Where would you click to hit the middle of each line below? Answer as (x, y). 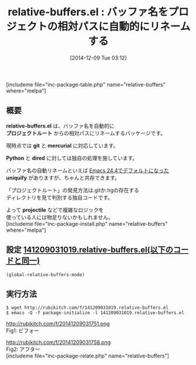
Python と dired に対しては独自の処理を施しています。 (72, 158)
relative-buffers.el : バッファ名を (88, 12)
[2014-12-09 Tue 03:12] (98, 58)
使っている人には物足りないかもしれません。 (60, 217)
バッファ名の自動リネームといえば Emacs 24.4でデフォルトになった (88, 170)
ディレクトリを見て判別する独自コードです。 (59, 197)
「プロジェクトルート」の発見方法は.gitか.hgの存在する (73, 190)
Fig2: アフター (23, 349)
